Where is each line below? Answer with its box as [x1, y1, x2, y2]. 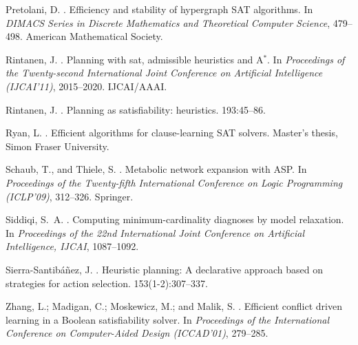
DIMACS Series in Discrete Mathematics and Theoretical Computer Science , [6, 15, 330, 30]
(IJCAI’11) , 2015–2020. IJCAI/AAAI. [6, 79, 167, 93]
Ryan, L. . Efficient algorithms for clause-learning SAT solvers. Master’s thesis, [6, 125, 338, 140]
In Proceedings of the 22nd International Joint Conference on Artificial [6, 225, 305, 240]
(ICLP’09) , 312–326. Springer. [6, 189, 134, 203]
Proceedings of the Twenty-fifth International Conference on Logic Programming [6, 175, 343, 189]
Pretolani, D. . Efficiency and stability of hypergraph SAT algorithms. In [6, 2, 313, 16]
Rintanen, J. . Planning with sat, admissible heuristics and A [6, 52, 264, 66]
